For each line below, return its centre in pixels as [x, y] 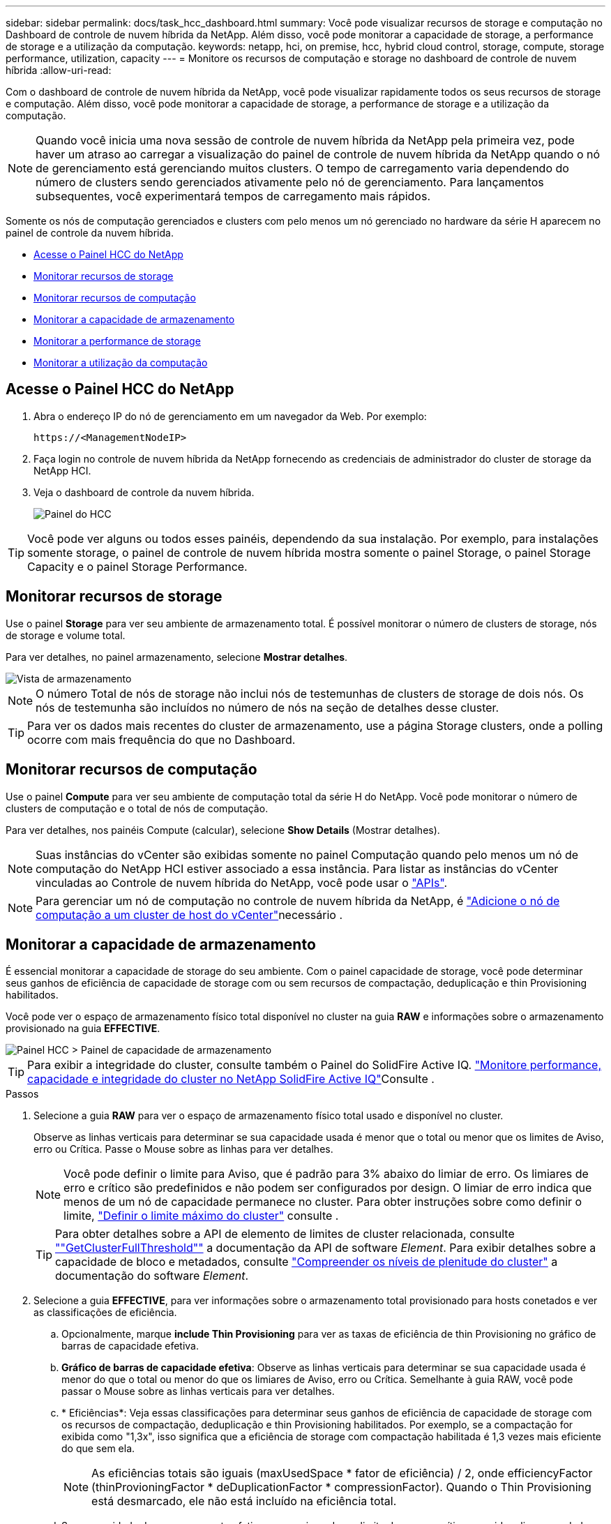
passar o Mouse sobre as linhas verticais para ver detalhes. [198, 1391]
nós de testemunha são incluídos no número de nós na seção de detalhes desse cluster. [267, 707]
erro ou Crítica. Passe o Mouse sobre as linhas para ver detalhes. [183, 1149]
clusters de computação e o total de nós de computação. [137, 808]
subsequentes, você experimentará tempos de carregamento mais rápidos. [233, 196]
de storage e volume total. [66, 635]
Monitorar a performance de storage [117, 341]
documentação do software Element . [152, 1276]
